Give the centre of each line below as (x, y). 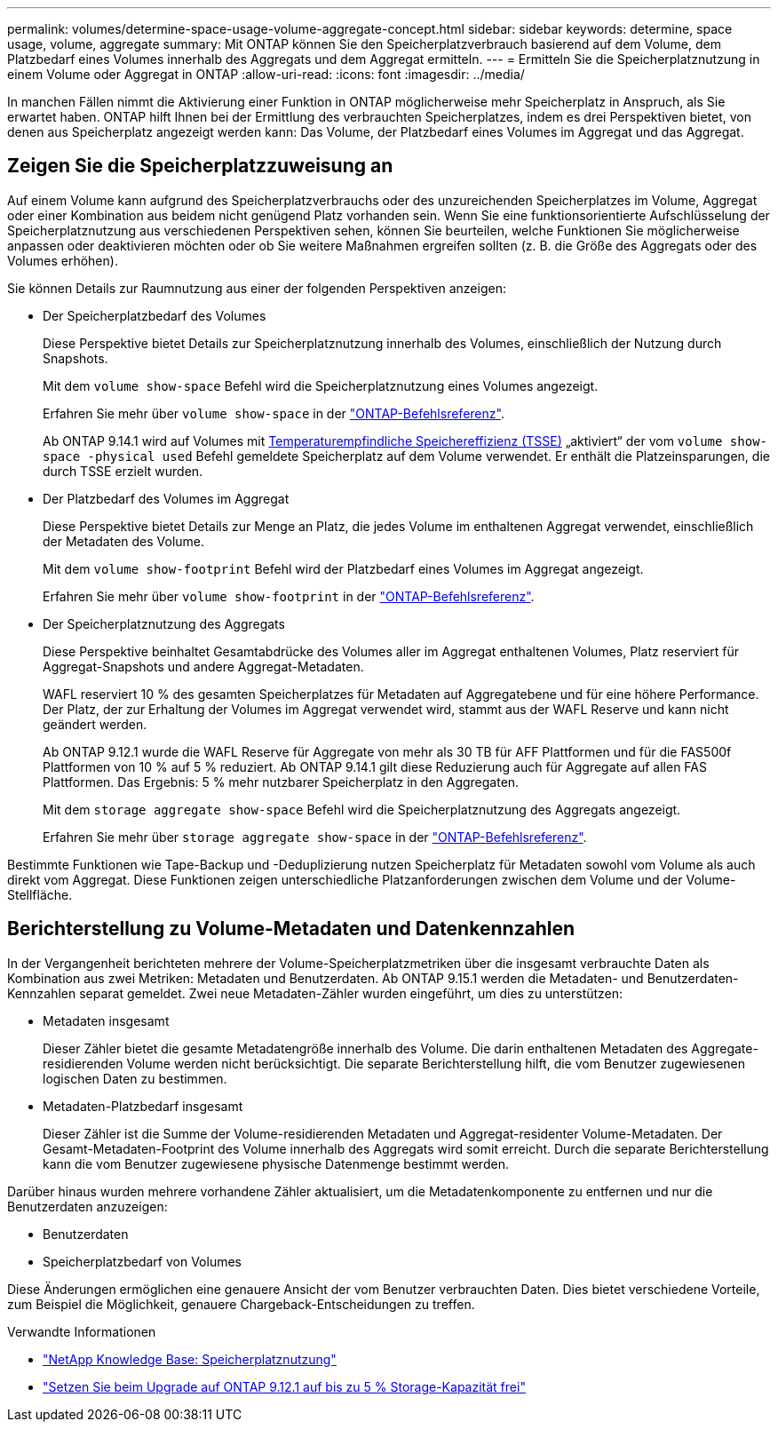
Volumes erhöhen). (63, 260)
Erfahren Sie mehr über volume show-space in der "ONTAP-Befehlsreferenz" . (274, 413)
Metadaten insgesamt (106, 1020)
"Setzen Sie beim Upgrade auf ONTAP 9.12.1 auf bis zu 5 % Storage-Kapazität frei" (284, 1386)
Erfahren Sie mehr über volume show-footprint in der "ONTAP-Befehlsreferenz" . (289, 596)
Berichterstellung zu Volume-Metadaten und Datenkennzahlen (291, 929)
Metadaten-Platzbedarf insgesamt (143, 1106)
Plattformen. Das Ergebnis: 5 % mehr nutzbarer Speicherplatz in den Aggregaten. (281, 782)
